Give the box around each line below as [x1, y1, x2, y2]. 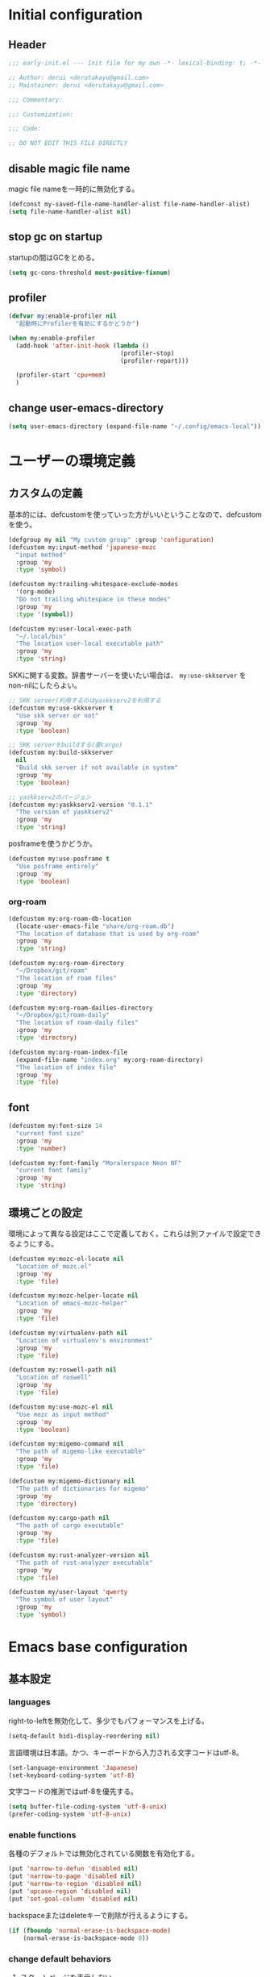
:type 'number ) [15, 1144, 67, 1152]
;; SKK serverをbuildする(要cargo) [8, 741, 123, 749]
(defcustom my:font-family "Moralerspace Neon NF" [8, 1159, 182, 1167]
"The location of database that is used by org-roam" [15, 930, 200, 938]
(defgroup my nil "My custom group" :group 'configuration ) [8, 535, 215, 543]
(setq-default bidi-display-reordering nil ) [8, 1732, 160, 1740]
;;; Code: [8, 125, 42, 133]
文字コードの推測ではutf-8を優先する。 [8, 1787, 139, 1796]
